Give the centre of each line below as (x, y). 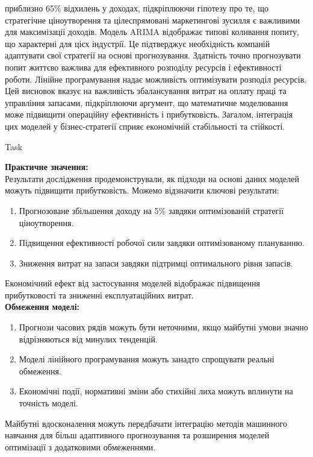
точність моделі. (48, 403)
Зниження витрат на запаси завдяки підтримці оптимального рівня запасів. (156, 263)
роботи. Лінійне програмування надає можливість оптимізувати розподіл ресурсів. (156, 79)
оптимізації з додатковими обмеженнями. (80, 446)
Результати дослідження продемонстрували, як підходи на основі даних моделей (152, 178)
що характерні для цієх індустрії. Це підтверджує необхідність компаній (138, 43)
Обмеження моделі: (42, 307)
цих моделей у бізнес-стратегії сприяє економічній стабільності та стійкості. (145, 126)
